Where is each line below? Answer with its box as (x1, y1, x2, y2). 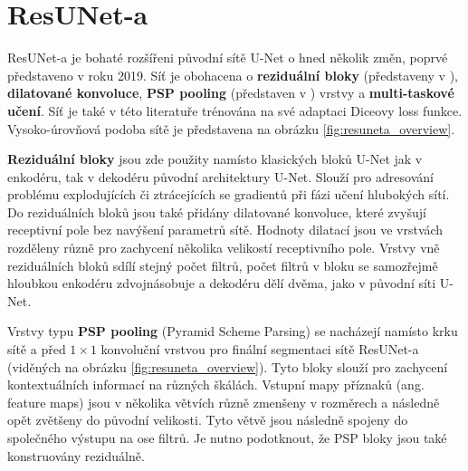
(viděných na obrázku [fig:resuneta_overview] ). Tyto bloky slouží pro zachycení (7, 357, 448, 376)
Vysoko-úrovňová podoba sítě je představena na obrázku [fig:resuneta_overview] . (7, 119, 455, 138)
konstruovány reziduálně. (7, 446, 145, 465)
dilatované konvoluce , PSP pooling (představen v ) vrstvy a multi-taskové (7, 83, 454, 102)
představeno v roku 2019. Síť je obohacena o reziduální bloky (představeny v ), (7, 65, 458, 84)
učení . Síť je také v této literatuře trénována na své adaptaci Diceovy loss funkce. (7, 101, 463, 120)
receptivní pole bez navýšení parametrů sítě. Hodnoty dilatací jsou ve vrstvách (7, 220, 444, 239)
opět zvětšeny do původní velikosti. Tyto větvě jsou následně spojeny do (7, 410, 408, 429)
